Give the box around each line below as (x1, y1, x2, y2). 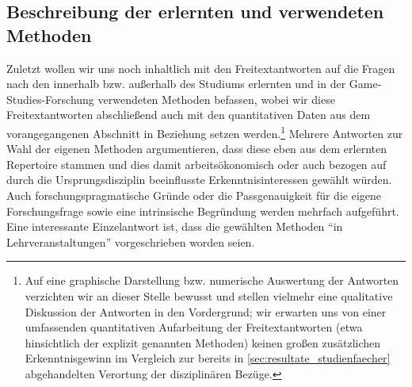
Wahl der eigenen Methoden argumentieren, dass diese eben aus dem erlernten (6, 140, 387, 157)
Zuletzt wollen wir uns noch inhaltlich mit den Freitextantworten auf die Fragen (6, 59, 395, 76)
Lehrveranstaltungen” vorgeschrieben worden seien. (6, 233, 255, 250)
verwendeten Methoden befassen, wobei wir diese (97, 90, 335, 107)
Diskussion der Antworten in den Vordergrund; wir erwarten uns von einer (25, 303, 387, 320)
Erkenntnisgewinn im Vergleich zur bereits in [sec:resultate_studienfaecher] (25, 350, 391, 366)
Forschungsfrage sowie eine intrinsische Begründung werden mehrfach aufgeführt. (6, 202, 399, 219)
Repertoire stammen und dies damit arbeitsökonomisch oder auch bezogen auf (6, 155, 387, 172)
